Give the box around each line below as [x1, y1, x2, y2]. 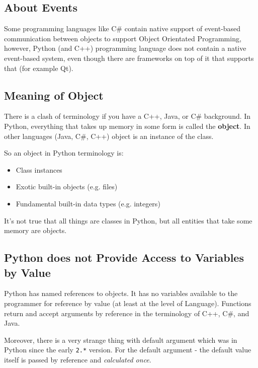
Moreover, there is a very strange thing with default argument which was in [4, 334, 237, 345]
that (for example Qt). [4, 62, 73, 73]
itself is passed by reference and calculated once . [4, 354, 151, 364]
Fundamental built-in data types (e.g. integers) [16, 198, 160, 208]
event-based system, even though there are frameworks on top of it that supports [4, 52, 254, 63]
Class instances [16, 164, 62, 175]
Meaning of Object [4, 87, 104, 103]
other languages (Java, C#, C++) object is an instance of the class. [4, 130, 214, 141]
